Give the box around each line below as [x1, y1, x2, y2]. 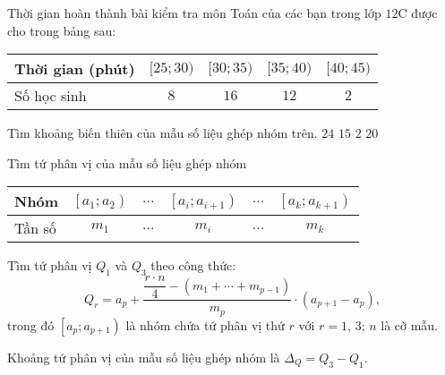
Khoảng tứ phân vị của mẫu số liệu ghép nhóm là [7, 347, 280, 366]
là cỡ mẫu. [381, 315, 439, 334]
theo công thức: [150, 256, 236, 275]
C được [398, 4, 438, 21]
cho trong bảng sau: [7, 21, 116, 39]
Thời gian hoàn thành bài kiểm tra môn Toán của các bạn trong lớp [7, 4, 381, 21]
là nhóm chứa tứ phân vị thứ [125, 315, 285, 334]
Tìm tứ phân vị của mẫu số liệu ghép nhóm [7, 153, 247, 172]
